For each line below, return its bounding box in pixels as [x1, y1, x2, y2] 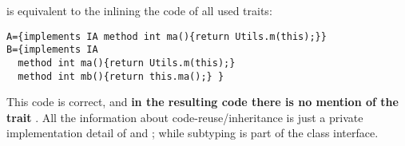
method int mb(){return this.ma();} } [18, 70, 224, 82]
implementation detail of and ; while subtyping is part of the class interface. [6, 124, 379, 141]
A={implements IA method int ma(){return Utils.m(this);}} [6, 30, 327, 42]
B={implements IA [6, 44, 98, 56]
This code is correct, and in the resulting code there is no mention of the [6, 93, 399, 110]
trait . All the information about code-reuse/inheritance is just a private [6, 109, 363, 125]
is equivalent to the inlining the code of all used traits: [6, 2, 272, 18]
